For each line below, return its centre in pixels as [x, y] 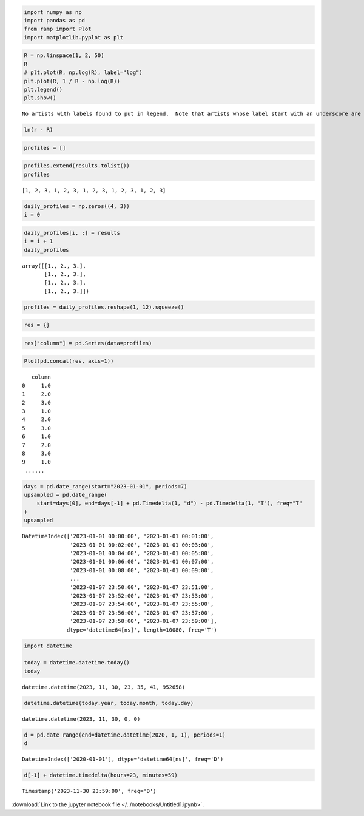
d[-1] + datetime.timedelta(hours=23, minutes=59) [101, 775]
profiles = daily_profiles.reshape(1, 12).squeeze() [104, 307]
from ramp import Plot [58, 29]
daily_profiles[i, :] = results [72, 233]
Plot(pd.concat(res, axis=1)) [69, 361]
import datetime [48, 646]
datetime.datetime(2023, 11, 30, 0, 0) [81, 719]
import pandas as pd [54, 20]
